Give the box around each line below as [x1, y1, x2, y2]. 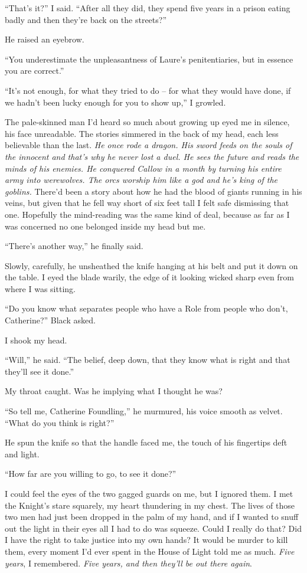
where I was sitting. [5, 282, 76, 294]
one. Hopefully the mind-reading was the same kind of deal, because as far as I [5, 208, 290, 220]
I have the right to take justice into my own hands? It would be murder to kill [5, 533, 288, 546]
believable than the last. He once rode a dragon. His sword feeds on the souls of [5, 139, 292, 151]
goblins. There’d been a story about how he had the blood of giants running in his [5, 185, 302, 197]
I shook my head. [5, 333, 67, 346]
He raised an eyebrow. [5, 33, 84, 45]
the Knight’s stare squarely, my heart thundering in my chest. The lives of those [5, 499, 295, 511]
